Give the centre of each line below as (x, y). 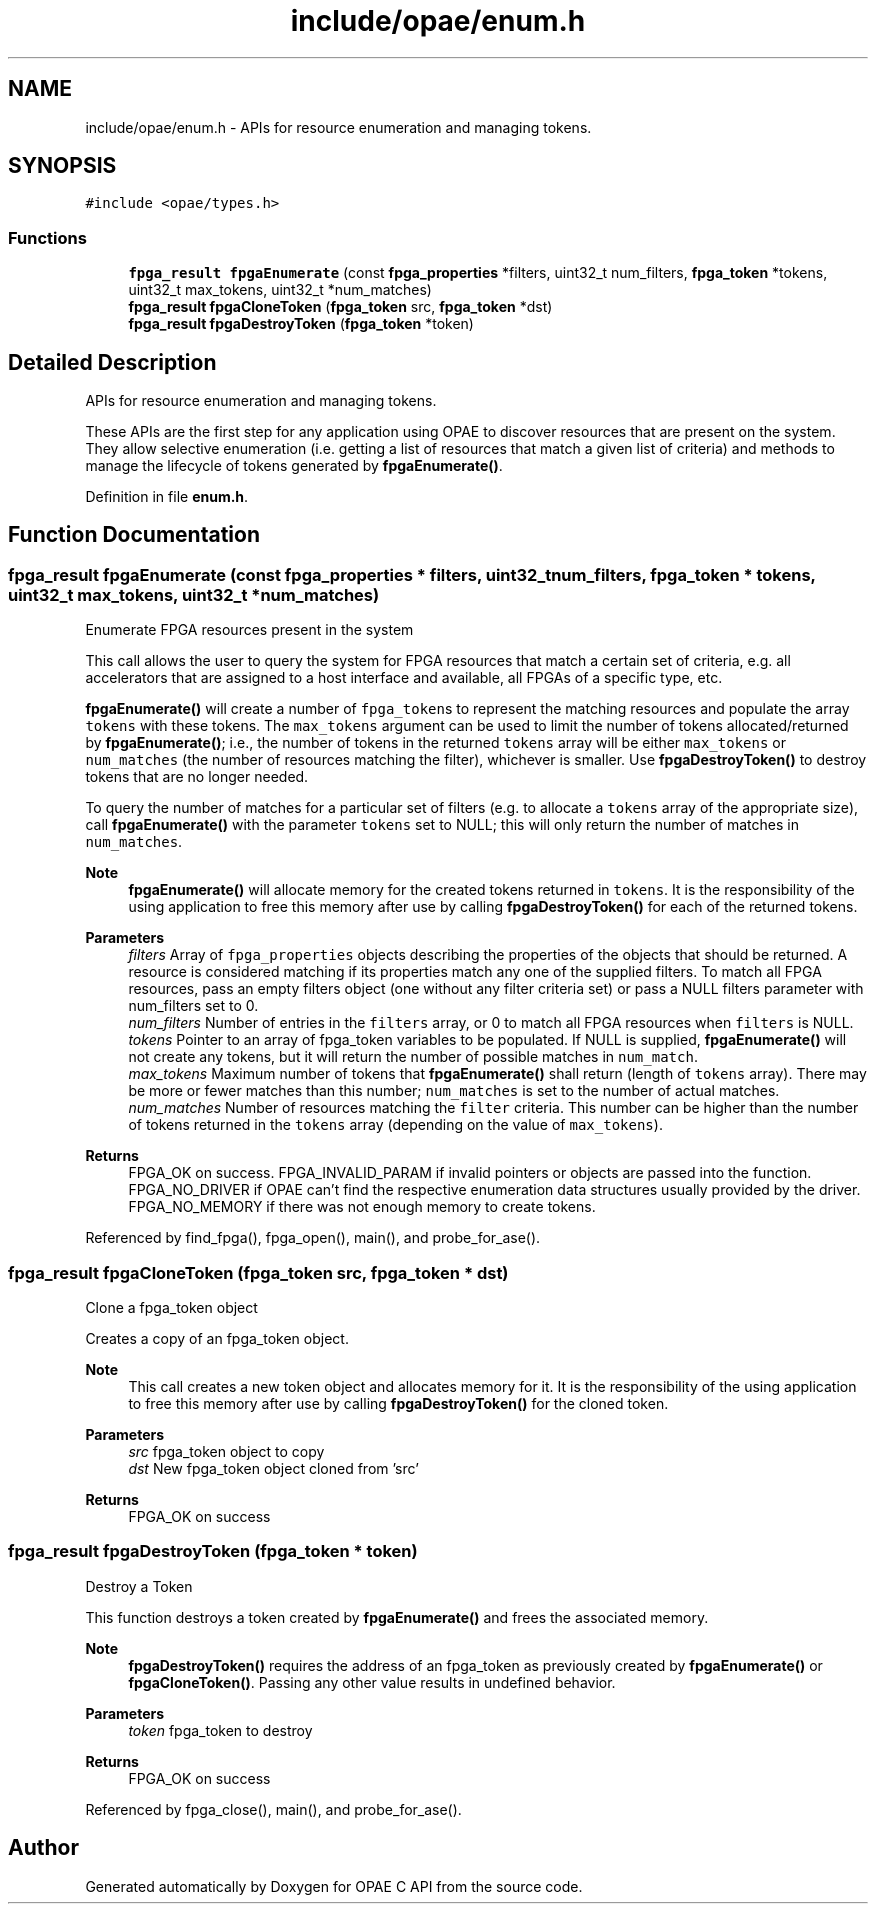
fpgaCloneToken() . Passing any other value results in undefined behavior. (372, 1682)
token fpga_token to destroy (220, 1730)
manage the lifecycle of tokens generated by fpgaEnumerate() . (294, 466)
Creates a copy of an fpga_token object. (217, 1338)
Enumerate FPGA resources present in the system (249, 630)
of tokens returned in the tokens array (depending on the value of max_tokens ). (395, 1125)
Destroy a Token (139, 1586)
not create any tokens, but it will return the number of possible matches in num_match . (413, 1057)
